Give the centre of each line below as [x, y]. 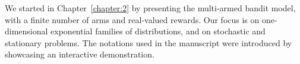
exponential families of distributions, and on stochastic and [158, 31]
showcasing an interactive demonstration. [80, 54]
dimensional [26, 31]
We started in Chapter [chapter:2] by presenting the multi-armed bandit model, [150, 8]
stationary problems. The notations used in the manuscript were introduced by [149, 42]
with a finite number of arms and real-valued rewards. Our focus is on [132, 19]
